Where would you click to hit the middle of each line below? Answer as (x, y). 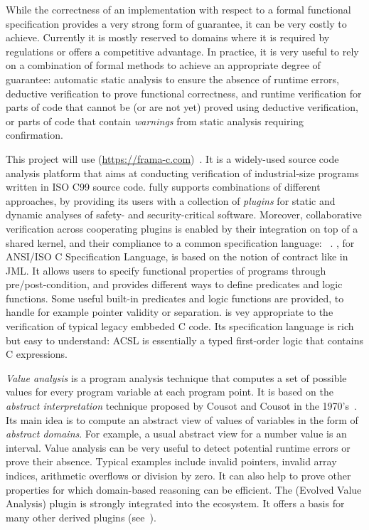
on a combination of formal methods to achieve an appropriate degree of (163, 65)
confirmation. (34, 135)
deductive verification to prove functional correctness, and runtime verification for (184, 93)
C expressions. (37, 354)
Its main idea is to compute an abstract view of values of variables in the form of (182, 419)
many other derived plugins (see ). (81, 517)
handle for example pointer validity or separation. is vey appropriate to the (170, 312)
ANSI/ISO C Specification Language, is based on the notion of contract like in (177, 256)
